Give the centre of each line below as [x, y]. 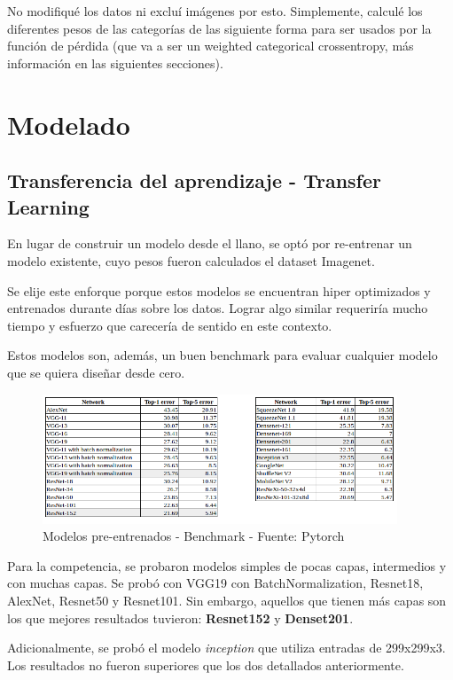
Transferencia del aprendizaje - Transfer [194, 180]
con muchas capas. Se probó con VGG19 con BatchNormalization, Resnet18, [215, 583]
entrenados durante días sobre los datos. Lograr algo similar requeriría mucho [218, 308]
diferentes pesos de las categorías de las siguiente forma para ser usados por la [219, 28]
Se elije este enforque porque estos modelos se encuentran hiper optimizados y [219, 290]
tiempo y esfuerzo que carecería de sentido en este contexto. [170, 325]
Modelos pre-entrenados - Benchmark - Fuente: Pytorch [194, 536]
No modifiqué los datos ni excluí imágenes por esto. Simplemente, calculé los [215, 11]
